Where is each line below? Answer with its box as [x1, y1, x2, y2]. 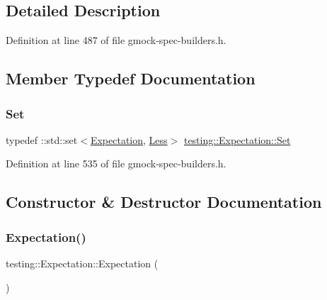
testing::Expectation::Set [183, 132, 291, 147]
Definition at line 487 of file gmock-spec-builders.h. [6, 33, 226, 48]
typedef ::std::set [6, 132, 78, 147]
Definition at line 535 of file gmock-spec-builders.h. [6, 156, 226, 171]
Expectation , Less [90, 132, 168, 147]
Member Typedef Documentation [6, 67, 256, 89]
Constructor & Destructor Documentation [6, 191, 322, 213]
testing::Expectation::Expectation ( [6, 255, 159, 270]
